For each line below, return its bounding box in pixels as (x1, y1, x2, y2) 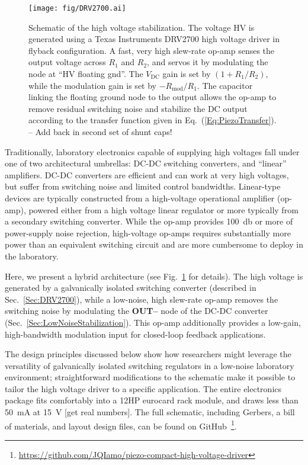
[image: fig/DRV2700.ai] (28, 4, 126, 12)
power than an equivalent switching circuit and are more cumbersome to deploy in (5, 238, 303, 251)
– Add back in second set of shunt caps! (28, 126, 172, 137)
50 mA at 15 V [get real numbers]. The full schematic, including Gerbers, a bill (5, 406, 295, 418)
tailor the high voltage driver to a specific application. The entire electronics (5, 382, 282, 395)
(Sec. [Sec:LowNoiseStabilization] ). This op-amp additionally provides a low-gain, (5, 316, 301, 328)
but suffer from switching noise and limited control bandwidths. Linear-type (5, 180, 281, 193)
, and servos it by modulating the (147, 56, 268, 68)
